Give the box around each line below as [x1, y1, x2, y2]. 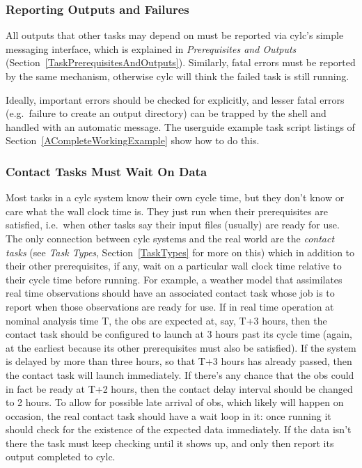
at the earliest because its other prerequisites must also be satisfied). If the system [6, 340, 356, 354]
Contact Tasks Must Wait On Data [6, 162, 207, 180]
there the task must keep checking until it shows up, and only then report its [6, 435, 334, 450]
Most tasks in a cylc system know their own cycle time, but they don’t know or [6, 190, 345, 205]
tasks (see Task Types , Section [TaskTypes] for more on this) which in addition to [6, 244, 355, 259]
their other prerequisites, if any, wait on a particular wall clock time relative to [6, 258, 342, 273]
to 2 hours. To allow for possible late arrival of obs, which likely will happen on [6, 395, 344, 409]
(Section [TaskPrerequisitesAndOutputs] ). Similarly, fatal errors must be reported [6, 55, 356, 70]
